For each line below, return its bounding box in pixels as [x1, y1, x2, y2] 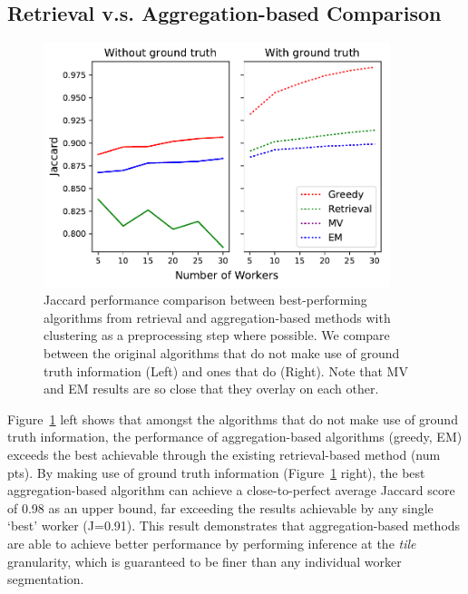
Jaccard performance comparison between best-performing [44, 290, 367, 309]
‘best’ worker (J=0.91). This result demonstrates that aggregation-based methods [7, 516, 461, 535]
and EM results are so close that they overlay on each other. [44, 379, 379, 398]
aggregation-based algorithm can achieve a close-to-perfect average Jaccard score [7, 481, 455, 500]
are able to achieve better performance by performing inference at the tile [7, 534, 416, 552]
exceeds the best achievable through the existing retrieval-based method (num [7, 445, 441, 464]
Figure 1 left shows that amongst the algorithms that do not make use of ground [7, 409, 458, 428]
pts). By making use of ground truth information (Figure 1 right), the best [7, 463, 425, 482]
